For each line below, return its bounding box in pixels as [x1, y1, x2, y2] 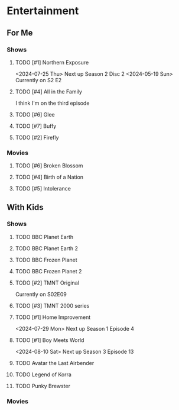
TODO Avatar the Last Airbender [15, 359, 95, 366]
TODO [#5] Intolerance [15, 185, 71, 192]
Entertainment [6, 4, 79, 18]
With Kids [6, 202, 44, 212]
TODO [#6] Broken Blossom [15, 162, 83, 169]
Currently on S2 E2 [15, 76, 62, 83]
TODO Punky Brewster [15, 382, 70, 389]
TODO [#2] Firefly [15, 134, 59, 141]
